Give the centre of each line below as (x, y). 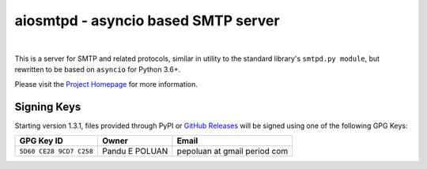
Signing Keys (48, 107)
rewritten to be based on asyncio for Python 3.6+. (98, 69)
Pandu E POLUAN (135, 152)
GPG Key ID (41, 141)
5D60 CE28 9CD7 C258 (57, 151)
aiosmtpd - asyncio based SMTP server (147, 21)
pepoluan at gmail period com (232, 152)
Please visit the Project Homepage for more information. (106, 84)
